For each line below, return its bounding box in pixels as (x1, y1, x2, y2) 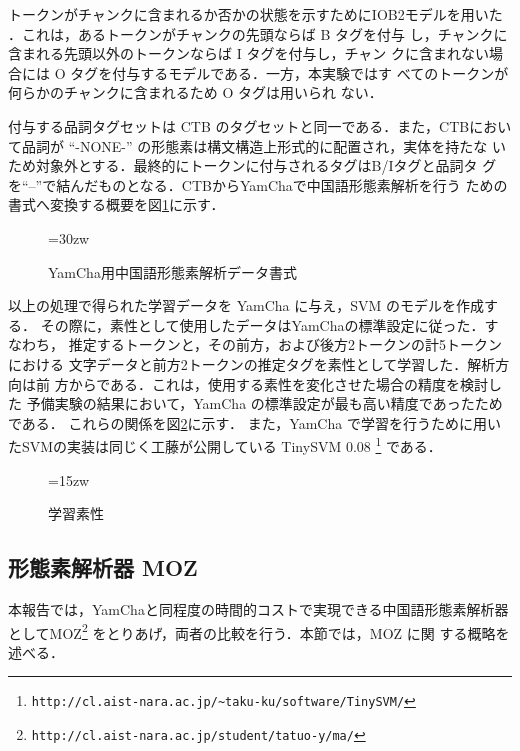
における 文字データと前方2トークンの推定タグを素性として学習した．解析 (8, 353, 496, 374)
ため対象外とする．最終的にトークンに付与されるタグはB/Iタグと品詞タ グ (8, 155, 497, 176)
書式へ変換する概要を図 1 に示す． (8, 194, 225, 215)
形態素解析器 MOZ (8, 552, 198, 583)
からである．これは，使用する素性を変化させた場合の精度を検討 (68, 373, 489, 394)
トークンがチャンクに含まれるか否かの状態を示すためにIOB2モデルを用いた (8, 4, 503, 24)
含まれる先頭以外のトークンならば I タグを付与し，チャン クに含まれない (8, 43, 489, 64)
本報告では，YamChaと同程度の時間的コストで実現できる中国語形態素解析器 (8, 598, 509, 619)
